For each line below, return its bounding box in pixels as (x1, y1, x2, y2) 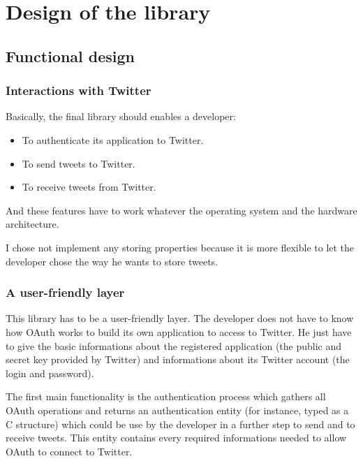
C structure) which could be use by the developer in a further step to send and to (6, 416, 355, 431)
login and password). (6, 365, 94, 380)
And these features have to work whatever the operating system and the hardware (6, 203, 357, 217)
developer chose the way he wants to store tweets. (6, 254, 218, 268)
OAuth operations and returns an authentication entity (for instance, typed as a (6, 402, 349, 417)
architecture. (6, 217, 59, 231)
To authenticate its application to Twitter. (22, 132, 204, 147)
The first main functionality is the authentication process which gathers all (6, 389, 326, 404)
